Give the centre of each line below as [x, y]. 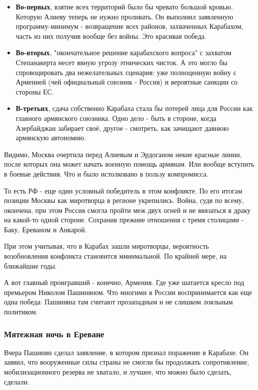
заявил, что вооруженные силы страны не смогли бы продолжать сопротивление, [127, 362]
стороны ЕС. [35, 91]
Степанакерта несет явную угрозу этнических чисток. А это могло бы [122, 62]
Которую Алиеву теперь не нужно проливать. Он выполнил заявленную [124, 16]
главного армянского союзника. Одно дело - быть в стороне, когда [116, 118]
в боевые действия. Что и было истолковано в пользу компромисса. [106, 173]
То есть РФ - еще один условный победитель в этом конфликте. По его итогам [123, 190]
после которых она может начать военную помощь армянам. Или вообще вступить [129, 164]
